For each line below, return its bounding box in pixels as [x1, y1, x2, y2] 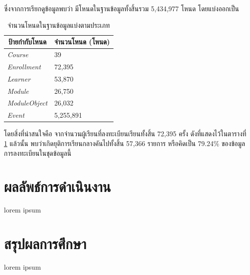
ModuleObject [7, 98, 47, 108]
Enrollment [7, 61, 41, 71]
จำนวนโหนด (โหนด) [54, 37, 110, 47]
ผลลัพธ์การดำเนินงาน [4, 176, 111, 196]
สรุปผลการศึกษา [4, 233, 87, 254]
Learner [7, 73, 31, 84]
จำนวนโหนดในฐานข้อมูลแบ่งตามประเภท [7, 20, 110, 30]
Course [7, 49, 28, 60]
